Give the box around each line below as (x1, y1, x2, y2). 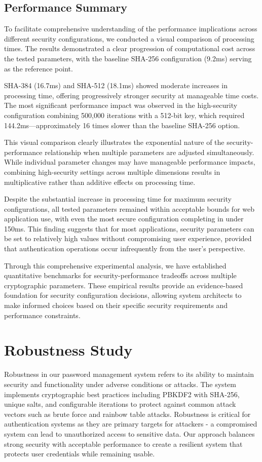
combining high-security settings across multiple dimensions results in (4, 166, 220, 177)
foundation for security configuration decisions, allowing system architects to (4, 290, 242, 300)
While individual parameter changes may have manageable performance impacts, (4, 157, 255, 167)
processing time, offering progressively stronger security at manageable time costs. (4, 90, 259, 100)
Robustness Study (4, 339, 133, 360)
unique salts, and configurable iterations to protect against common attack (4, 399, 236, 409)
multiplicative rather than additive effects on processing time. (4, 176, 196, 187)
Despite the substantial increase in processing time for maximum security (4, 194, 232, 204)
